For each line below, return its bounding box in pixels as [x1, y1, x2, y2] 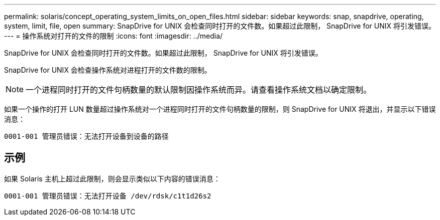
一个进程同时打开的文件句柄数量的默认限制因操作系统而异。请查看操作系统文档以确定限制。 [26, 85, 372, 95]
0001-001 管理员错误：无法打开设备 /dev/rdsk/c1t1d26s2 [4, 191, 211, 200]
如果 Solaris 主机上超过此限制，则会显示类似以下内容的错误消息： [4, 174, 221, 183]
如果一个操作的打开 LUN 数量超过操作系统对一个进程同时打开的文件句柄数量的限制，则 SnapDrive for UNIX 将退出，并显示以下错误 [4, 105, 436, 113]
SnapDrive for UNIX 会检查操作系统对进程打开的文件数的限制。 [4, 66, 211, 74]
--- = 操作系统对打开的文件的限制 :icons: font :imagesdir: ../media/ [4, 32, 223, 40]
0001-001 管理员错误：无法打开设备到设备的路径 [4, 132, 169, 140]
